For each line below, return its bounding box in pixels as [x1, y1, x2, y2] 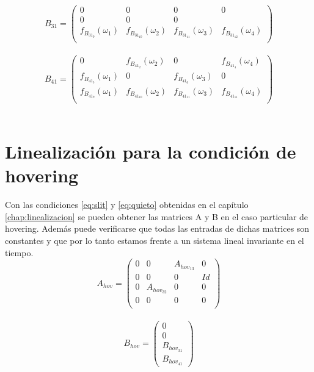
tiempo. [5, 246, 34, 259]
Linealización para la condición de [5, 139, 296, 164]
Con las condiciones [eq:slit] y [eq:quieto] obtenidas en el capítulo [5, 198, 249, 211]
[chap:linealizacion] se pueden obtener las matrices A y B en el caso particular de [5, 210, 309, 223]
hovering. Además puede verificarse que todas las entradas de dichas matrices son [5, 222, 310, 235]
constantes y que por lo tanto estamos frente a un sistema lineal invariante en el [5, 234, 304, 246]
